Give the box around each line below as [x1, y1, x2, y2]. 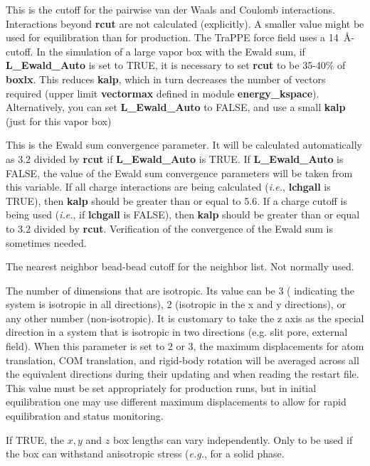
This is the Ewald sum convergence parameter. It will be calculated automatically [6, 137, 363, 152]
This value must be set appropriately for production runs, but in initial [6, 380, 317, 395]
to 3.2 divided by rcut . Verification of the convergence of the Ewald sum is [6, 221, 333, 235]
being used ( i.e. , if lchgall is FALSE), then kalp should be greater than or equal [6, 207, 360, 222]
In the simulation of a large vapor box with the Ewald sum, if [36, 43, 305, 58]
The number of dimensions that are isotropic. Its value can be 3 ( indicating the [6, 282, 355, 297]
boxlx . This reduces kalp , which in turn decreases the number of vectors [6, 71, 326, 86]
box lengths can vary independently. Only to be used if [112, 432, 353, 447]
